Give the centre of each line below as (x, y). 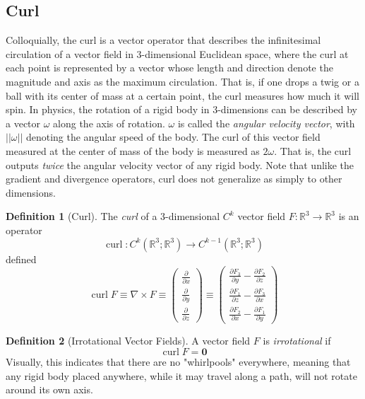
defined (21, 259)
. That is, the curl (313, 150)
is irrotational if (297, 341)
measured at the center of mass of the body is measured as (133, 150)
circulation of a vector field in (70, 53)
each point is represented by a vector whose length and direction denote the (169, 68)
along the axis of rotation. (109, 123)
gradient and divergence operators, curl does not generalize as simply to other (174, 179)
